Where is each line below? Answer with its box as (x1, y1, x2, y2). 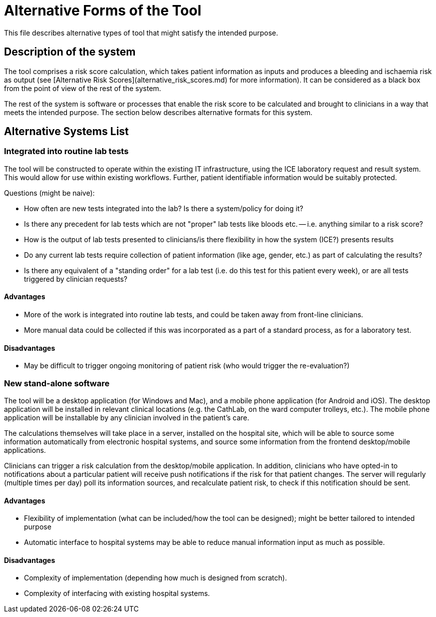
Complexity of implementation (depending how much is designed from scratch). (24, 573, 287, 582)
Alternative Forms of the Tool (4, 2, 202, 19)
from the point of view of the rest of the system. (4, 84, 161, 93)
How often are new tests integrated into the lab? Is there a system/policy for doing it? (24, 204, 304, 213)
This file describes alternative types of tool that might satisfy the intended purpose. (4, 28, 278, 37)
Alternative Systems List (4, 125, 129, 138)
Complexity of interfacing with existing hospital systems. (24, 589, 210, 598)
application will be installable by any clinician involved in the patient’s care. (4, 413, 250, 422)
